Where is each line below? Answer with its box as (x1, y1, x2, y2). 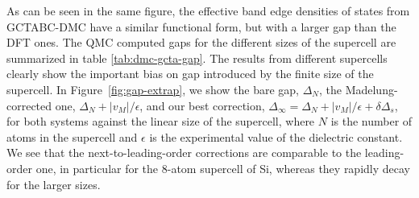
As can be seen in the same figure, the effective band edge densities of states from (6, 2, 410, 19)
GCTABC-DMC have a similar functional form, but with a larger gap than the (6, 18, 396, 35)
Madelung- (345, 80, 398, 97)
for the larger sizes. (6, 175, 101, 192)
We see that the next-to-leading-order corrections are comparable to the (6, 144, 362, 161)
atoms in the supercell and (6, 128, 138, 145)
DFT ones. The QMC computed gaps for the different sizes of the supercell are (6, 34, 396, 51)
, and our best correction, (139, 97, 265, 113)
